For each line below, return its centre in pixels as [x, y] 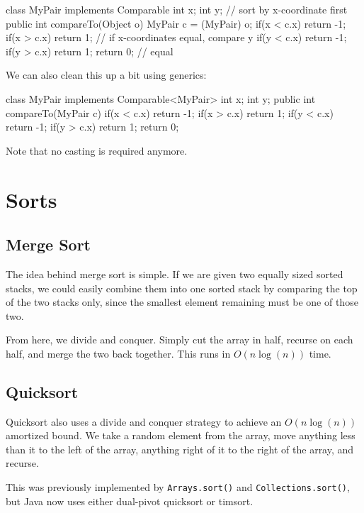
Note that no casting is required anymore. [97, 150]
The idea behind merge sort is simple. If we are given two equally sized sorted [175, 274]
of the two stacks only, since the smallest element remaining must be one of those [182, 302]
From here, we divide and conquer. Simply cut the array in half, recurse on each [180, 340]
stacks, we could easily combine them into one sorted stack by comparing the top [182, 288]
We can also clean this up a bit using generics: [106, 75]
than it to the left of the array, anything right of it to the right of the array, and [180, 449]
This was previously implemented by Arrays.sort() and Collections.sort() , [178, 487]
